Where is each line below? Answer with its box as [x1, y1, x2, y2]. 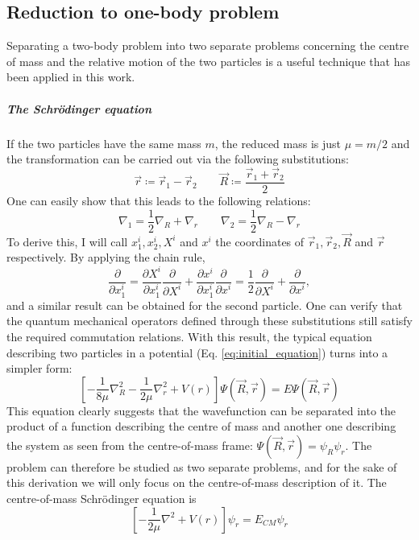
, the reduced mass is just [214, 134, 342, 151]
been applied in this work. [6, 68, 135, 85]
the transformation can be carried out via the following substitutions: [6, 150, 349, 167]
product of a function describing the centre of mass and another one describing [6, 418, 396, 435]
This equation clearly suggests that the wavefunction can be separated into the [6, 402, 396, 418]
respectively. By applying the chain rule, [6, 249, 205, 266]
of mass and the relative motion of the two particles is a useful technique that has [6, 52, 411, 69]
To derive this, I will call [6, 233, 128, 249]
